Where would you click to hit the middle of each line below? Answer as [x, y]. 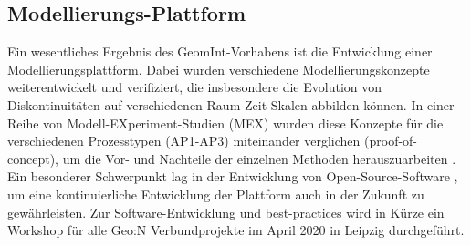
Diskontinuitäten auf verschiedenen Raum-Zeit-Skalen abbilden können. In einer [231, 104]
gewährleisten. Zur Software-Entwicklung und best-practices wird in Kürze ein [226, 212]
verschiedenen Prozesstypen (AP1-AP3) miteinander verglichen [184, 141]
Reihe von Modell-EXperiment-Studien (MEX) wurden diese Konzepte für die [225, 122]
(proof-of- [391, 141]
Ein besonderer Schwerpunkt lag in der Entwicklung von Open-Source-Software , [233, 176]
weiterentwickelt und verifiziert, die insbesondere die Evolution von [195, 87]
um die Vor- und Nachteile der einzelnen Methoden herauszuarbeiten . [259, 158]
